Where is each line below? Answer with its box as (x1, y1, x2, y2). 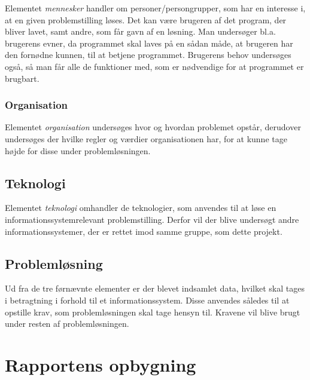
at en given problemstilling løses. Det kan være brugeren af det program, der (5, 13, 287, 26)
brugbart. (5, 72, 39, 84)
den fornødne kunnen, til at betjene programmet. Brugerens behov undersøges (5, 48, 291, 61)
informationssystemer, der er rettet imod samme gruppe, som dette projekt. (5, 225, 282, 237)
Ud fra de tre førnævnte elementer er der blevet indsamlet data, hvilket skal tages (5, 282, 305, 295)
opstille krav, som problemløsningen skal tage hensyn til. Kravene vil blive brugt (5, 305, 300, 318)
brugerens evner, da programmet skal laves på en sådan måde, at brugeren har (5, 36, 293, 49)
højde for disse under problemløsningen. (5, 144, 151, 157)
